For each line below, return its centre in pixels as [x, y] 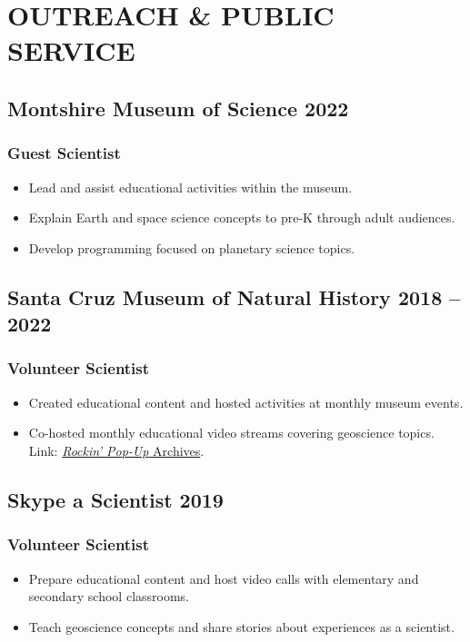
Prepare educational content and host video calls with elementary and [224, 578]
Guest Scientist [64, 153]
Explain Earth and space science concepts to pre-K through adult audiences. [242, 217]
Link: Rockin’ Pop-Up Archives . [116, 450]
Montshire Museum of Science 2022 [178, 108]
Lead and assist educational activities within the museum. [190, 187]
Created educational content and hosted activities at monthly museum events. [246, 402]
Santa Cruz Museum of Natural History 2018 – [234, 296]
